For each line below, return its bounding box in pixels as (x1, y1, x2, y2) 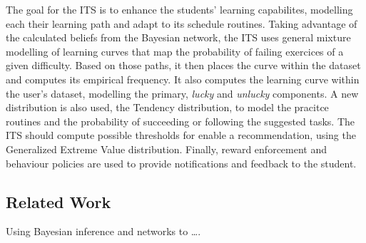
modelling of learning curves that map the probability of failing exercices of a (6, 43, 344, 58)
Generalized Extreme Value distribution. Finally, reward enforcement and (6, 141, 327, 156)
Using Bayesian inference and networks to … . (6, 224, 201, 239)
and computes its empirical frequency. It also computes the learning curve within (6, 71, 360, 86)
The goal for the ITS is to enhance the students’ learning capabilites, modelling (6, 2, 353, 16)
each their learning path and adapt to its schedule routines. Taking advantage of (6, 16, 357, 31)
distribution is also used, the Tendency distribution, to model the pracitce (6, 100, 329, 115)
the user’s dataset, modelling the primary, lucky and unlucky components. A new (6, 86, 359, 100)
